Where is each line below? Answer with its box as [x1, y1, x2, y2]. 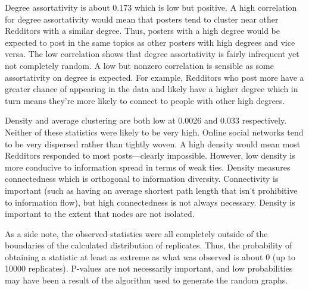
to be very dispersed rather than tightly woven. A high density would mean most [5, 137, 301, 150]
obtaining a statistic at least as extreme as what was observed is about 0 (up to [5, 250, 295, 263]
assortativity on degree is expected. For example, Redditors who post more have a [5, 71, 304, 83]
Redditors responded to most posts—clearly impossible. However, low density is [5, 149, 295, 162]
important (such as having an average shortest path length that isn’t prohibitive [5, 184, 298, 196]
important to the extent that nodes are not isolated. [5, 207, 195, 220]
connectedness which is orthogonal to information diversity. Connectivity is [5, 172, 279, 185]
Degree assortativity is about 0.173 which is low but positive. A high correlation [5, 1, 297, 13]
